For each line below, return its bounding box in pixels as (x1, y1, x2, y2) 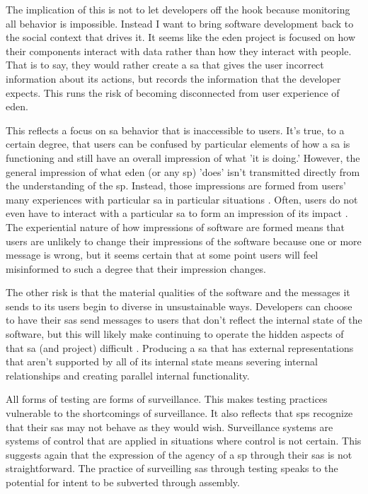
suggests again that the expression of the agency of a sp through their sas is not (6, 447, 352, 461)
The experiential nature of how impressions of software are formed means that (6, 219, 345, 234)
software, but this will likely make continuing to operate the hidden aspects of (6, 327, 344, 341)
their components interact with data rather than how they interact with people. (6, 43, 352, 58)
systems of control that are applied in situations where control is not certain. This (6, 433, 362, 448)
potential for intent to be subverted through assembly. (6, 475, 240, 489)
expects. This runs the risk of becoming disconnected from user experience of (6, 85, 340, 100)
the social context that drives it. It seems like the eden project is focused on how (6, 30, 355, 45)
